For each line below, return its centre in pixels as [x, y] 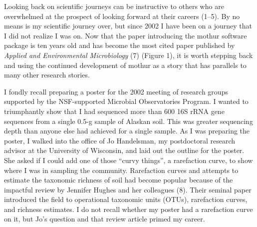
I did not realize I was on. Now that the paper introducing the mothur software [126, 35]
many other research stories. [47, 75]
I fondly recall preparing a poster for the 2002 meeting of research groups [116, 91]
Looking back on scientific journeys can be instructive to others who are [114, 6]
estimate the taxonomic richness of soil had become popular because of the [119, 180]
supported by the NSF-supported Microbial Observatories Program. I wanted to [126, 101]
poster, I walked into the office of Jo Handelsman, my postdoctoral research [120, 140]
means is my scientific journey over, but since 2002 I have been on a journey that [128, 26]
